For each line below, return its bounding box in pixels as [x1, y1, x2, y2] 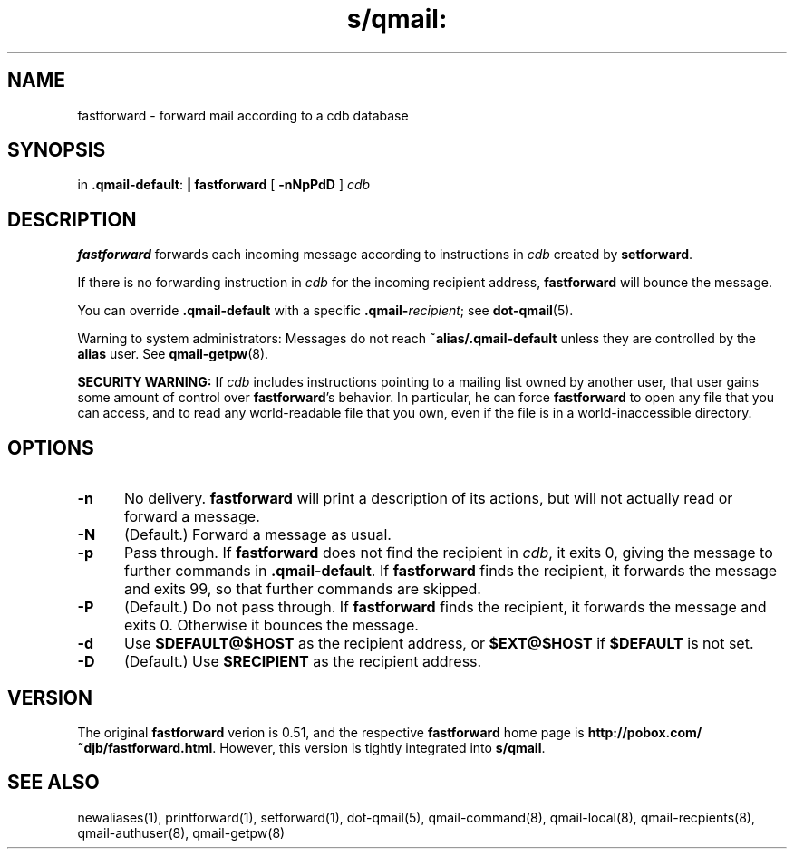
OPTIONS [7, 436, 94, 459]
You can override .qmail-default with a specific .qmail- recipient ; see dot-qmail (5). [77, 303, 574, 319]
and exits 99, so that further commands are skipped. [123, 580, 481, 599]
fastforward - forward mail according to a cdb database [77, 107, 409, 123]
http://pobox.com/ [587, 724, 702, 740]
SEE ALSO [7, 771, 100, 794]
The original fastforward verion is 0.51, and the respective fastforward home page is [77, 724, 585, 740]
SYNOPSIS [7, 139, 106, 162]
